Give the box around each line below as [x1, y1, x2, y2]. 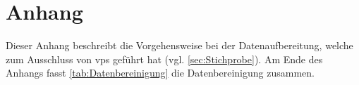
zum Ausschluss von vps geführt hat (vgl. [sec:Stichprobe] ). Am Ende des [6, 51, 323, 66]
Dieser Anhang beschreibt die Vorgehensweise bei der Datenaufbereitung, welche [6, 38, 353, 53]
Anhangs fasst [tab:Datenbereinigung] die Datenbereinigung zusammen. [6, 65, 315, 80]
